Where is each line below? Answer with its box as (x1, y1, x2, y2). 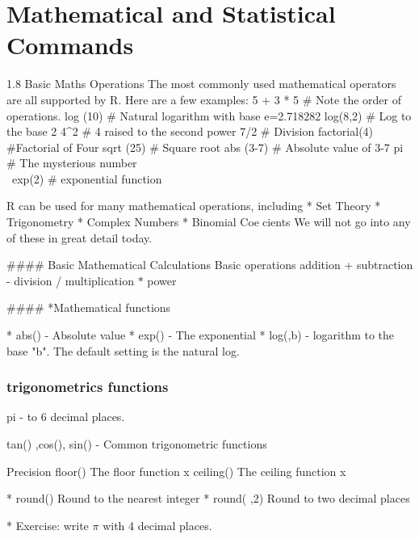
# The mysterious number (6, 154, 137, 171)
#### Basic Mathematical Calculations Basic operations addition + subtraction (6, 256, 413, 273)
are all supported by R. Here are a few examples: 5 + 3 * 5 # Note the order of (6, 91, 401, 107)
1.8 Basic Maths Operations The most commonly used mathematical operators (6, 75, 396, 92)
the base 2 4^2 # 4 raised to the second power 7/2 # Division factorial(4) (6, 123, 374, 140)
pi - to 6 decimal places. (6, 408, 125, 425)
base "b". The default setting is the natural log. (6, 342, 240, 359)
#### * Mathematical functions (6, 299, 171, 316)
